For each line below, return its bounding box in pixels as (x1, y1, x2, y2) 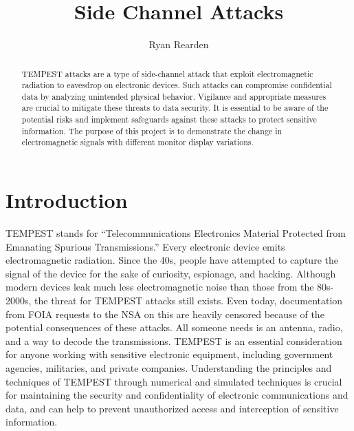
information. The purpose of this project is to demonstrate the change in (21, 125, 283, 136)
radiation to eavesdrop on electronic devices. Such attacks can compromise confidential (21, 79, 332, 91)
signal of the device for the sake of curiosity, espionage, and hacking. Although (5, 266, 336, 280)
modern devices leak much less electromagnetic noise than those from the (5, 280, 314, 294)
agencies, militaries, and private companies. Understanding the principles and (5, 360, 332, 375)
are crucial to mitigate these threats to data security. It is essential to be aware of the (21, 102, 329, 114)
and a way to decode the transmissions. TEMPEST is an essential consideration (5, 333, 342, 348)
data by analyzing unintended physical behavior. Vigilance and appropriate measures (21, 90, 327, 102)
